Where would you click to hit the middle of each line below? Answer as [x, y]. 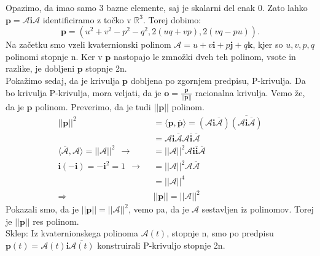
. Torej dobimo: [172, 19]
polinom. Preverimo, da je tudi [93, 106]
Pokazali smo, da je [42, 209]
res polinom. [56, 221]
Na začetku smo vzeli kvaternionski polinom [88, 44]
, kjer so [268, 44]
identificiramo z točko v [87, 19]
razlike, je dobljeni [40, 68]
